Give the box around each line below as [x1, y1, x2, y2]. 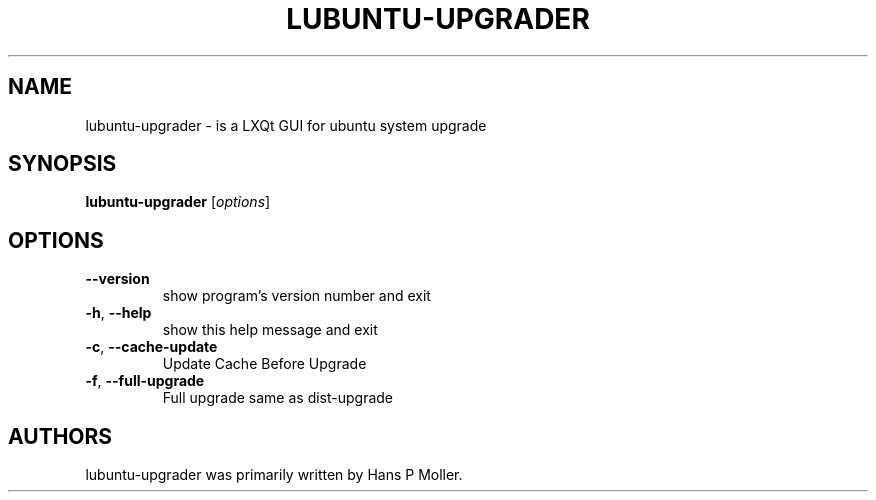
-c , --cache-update [85, 338, 218, 356]
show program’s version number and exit [162, 287, 431, 305]
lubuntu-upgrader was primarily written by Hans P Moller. [85, 466, 463, 484]
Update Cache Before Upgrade [162, 355, 367, 373]
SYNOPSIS [8, 151, 117, 177]
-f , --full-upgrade [85, 372, 205, 390]
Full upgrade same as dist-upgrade [162, 389, 394, 407]
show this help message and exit [162, 321, 378, 339]
